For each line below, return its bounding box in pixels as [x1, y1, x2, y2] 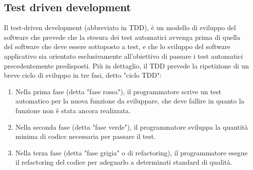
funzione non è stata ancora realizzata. [15, 105, 131, 115]
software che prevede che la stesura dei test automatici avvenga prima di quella [4, 32, 240, 42]
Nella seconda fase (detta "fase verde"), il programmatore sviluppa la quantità [15, 121, 248, 132]
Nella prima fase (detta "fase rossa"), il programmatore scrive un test [15, 86, 221, 96]
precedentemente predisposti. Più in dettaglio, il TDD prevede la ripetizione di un [4, 60, 249, 70]
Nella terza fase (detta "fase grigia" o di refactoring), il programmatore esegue [15, 147, 248, 157]
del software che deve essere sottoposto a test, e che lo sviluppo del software [4, 41, 231, 51]
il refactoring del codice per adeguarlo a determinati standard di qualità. [15, 157, 233, 167]
